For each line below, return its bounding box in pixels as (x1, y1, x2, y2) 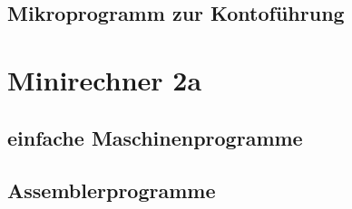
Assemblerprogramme (7, 176, 216, 204)
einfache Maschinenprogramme (7, 123, 303, 151)
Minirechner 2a (7, 61, 202, 98)
